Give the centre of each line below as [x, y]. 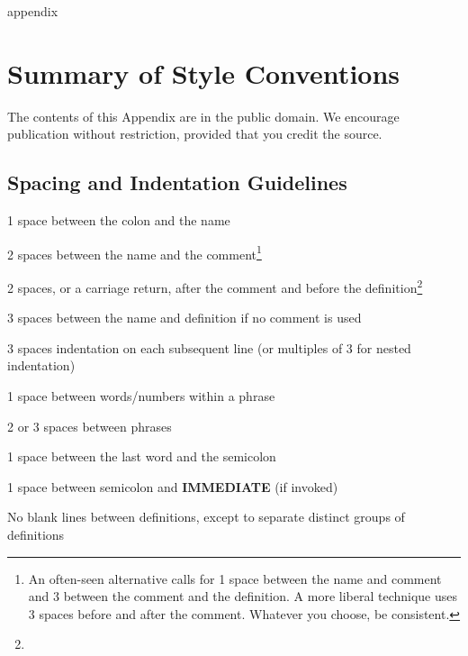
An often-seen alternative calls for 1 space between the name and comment [235, 578]
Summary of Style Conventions [204, 73]
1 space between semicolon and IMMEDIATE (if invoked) [173, 486]
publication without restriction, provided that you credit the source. [195, 134]
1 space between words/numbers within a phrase [141, 395]
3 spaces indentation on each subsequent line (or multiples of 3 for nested [209, 347]
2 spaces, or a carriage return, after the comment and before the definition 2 [215, 286]
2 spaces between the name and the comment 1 [135, 252]
